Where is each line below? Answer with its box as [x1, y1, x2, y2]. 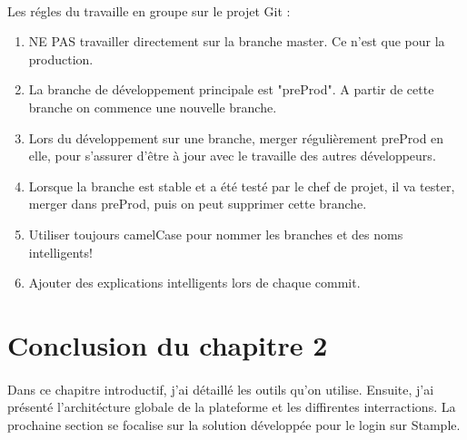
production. [28, 49, 94, 68]
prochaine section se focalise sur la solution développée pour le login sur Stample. [7, 415, 461, 434]
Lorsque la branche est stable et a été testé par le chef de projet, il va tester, [28, 176, 455, 195]
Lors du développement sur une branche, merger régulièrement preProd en [28, 128, 444, 147]
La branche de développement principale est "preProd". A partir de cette [28, 80, 434, 99]
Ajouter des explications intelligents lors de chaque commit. [28, 273, 361, 292]
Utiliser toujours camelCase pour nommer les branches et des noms [28, 224, 403, 243]
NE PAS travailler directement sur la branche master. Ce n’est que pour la [28, 32, 445, 51]
